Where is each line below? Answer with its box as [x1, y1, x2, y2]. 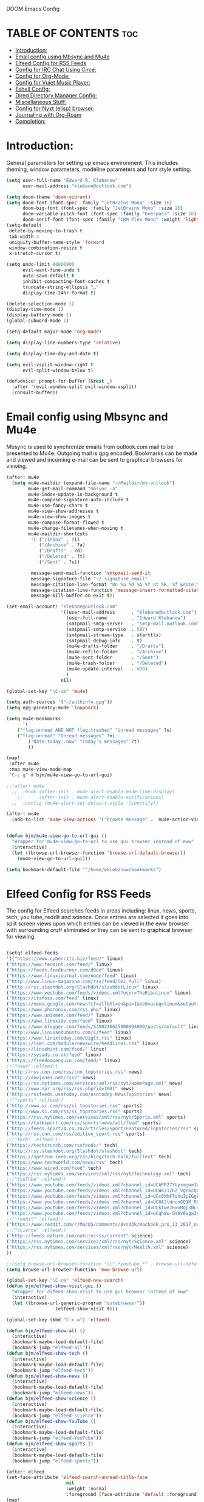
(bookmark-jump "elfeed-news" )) [12, 1390, 94, 1396]
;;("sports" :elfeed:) [6, 1097, 64, 1104]
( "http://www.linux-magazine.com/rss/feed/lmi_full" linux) [6, 978, 162, 984]
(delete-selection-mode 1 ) [6, 301, 75, 307]
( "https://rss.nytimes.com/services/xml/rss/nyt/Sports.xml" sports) [6, 1114, 186, 1120]
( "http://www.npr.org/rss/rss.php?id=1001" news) [6, 1086, 135, 1092]
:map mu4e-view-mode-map [8, 767, 72, 773]
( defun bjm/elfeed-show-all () [6, 1327, 86, 1334]
